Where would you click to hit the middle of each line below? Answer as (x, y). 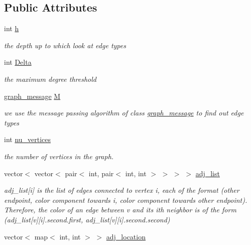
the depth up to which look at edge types (65, 45)
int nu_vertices (28, 139)
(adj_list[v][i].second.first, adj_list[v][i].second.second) (87, 219)
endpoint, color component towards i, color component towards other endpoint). (126, 200)
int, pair (101, 173)
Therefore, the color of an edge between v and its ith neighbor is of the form (120, 210)
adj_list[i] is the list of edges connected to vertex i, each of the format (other (122, 190)
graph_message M (32, 96)
